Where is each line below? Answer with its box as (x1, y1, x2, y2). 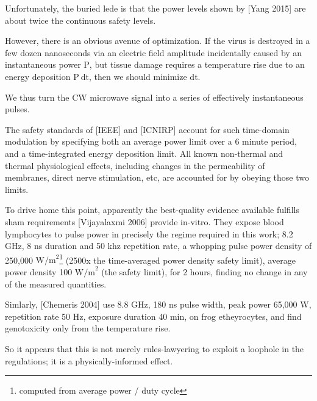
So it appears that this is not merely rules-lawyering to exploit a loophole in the (5, 342, 304, 355)
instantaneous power (5, 58, 81, 71)
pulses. (5, 103, 30, 115)
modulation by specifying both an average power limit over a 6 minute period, (5, 135, 297, 148)
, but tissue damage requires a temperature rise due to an (89, 58, 305, 71)
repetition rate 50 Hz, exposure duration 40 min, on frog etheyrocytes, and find (5, 309, 302, 322)
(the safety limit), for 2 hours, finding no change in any (101, 265, 308, 278)
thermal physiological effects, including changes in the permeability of (5, 159, 265, 172)
